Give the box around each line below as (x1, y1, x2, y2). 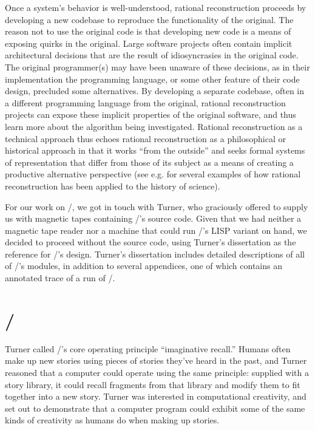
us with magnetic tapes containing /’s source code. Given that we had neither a (5, 212, 302, 225)
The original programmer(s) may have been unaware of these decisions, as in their (5, 60, 310, 73)
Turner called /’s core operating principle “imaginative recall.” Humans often (5, 342, 291, 355)
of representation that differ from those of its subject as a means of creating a (5, 155, 294, 168)
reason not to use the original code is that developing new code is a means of (5, 25, 291, 38)
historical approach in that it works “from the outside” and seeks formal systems (5, 144, 305, 157)
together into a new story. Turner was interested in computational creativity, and (5, 390, 307, 403)
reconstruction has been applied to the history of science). (5, 179, 220, 192)
